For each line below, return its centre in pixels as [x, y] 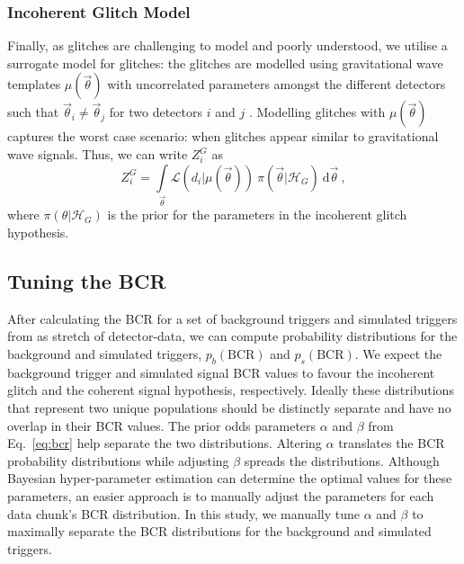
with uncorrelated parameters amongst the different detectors [277, 84]
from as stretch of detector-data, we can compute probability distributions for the [232, 336]
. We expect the [398, 354]
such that [33, 112]
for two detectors [156, 112]
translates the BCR [392, 443]
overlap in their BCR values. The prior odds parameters [162, 425]
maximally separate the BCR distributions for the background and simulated [219, 531]
